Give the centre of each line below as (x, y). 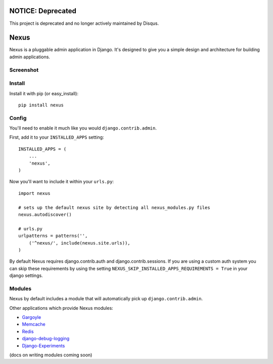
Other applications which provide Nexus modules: (61, 308)
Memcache (34, 325)
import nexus (34, 193)
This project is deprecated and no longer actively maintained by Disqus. (84, 23)
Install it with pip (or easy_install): (44, 93)
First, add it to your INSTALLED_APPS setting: (57, 137)
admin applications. (30, 57)
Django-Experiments (43, 346)
